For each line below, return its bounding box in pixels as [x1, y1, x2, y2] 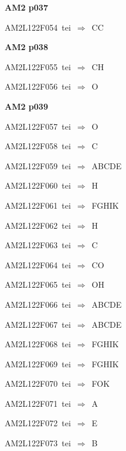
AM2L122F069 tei [5, 357, 71, 370]
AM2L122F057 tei [5, 120, 71, 132]
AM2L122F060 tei [5, 179, 71, 192]
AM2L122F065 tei [5, 278, 71, 291]
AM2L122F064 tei [5, 258, 71, 271]
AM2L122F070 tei [5, 377, 71, 390]
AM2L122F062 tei [5, 219, 71, 231]
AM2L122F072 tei [5, 417, 71, 429]
